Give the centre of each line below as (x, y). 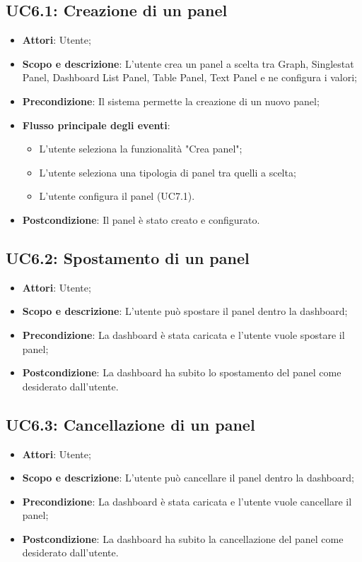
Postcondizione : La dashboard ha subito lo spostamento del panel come (182, 372)
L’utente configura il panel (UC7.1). (117, 196)
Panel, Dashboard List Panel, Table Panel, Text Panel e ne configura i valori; (189, 77)
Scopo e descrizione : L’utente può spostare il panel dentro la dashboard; (185, 311)
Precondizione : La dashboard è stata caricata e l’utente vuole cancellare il (187, 501)
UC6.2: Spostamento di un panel (128, 257)
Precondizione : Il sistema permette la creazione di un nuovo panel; (171, 101)
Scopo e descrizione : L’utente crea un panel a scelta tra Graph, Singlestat (188, 63)
